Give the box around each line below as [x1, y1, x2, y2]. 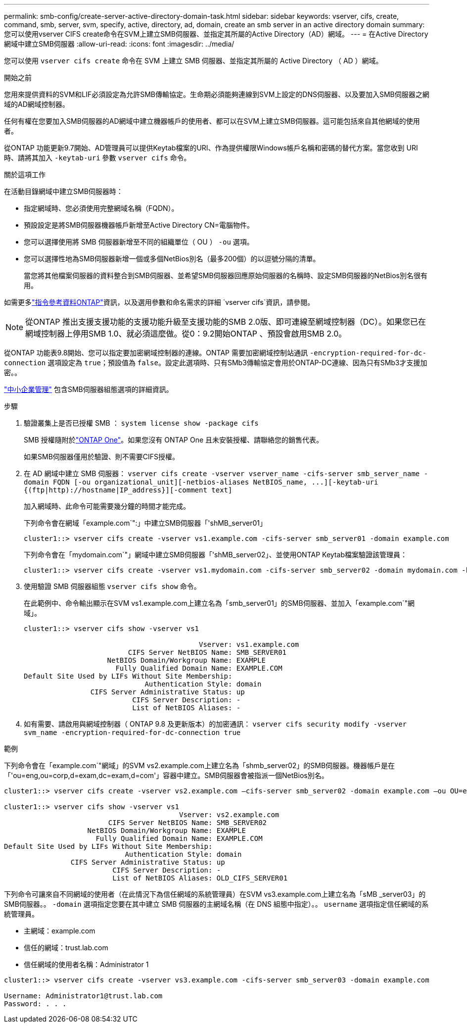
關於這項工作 [4, 170, 46, 179]
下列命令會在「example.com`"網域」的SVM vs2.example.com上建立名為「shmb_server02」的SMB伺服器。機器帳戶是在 [4, 761, 395, 770]
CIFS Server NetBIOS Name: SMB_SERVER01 [128, 648, 287, 656]
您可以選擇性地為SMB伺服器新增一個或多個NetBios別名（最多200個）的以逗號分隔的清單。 [24, 254, 320, 263]
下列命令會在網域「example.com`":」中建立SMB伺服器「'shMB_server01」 [24, 519, 267, 527]
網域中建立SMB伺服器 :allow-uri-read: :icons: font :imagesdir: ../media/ [4, 40, 234, 48]
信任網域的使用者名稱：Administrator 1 [24, 960, 149, 969]
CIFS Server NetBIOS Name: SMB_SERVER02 [108, 819, 267, 827]
